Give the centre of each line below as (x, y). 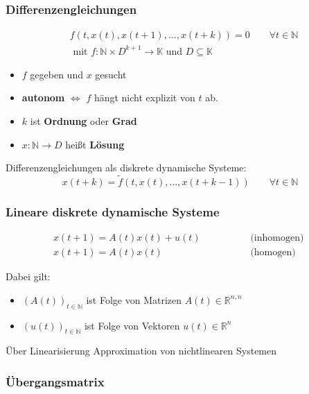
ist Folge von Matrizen (134, 299)
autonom (43, 97)
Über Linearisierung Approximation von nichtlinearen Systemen (141, 351)
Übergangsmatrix (55, 381)
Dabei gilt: (28, 276)
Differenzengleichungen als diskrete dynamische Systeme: (126, 168)
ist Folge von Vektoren (132, 325)
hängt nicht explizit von (144, 97)
